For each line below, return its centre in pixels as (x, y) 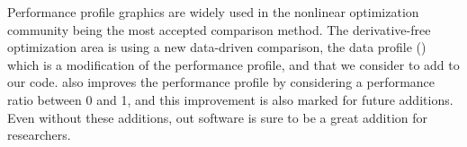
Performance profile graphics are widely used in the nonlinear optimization (213, 12)
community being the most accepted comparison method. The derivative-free (219, 29)
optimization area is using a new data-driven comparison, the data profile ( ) (217, 47)
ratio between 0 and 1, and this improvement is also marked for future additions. (230, 99)
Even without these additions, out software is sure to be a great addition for (218, 117)
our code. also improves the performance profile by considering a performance (221, 82)
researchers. (39, 135)
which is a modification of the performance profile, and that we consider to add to (233, 64)
